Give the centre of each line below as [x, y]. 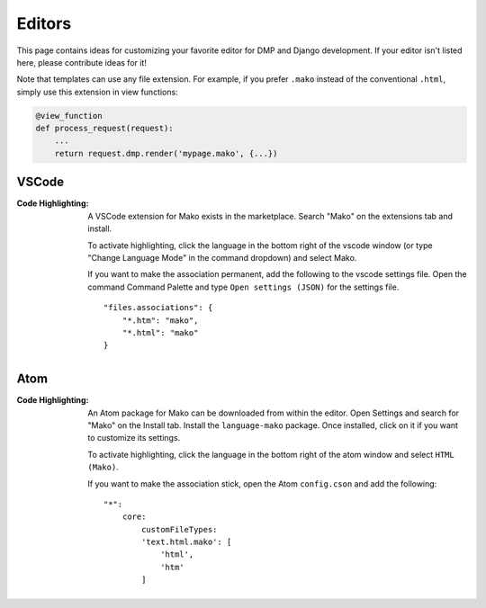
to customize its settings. [134, 438]
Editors [44, 23]
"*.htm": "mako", [160, 320]
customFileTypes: [179, 529]
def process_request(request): [105, 129]
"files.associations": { [158, 308]
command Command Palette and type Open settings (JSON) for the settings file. [243, 287]
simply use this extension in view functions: [98, 92]
